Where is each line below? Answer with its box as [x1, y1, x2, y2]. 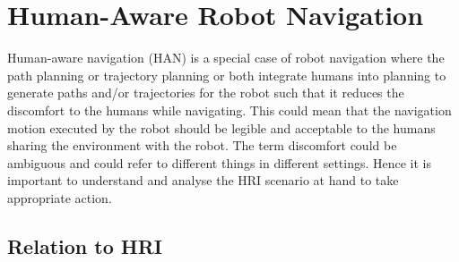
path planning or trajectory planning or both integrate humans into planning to [7, 65, 446, 84]
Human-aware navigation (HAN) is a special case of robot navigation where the [7, 48, 445, 67]
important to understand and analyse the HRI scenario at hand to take [7, 171, 399, 190]
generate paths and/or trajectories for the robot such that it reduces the [7, 83, 404, 102]
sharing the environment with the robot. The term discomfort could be [7, 136, 397, 155]
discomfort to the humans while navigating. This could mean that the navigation [7, 100, 452, 119]
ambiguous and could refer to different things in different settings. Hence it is [7, 153, 432, 172]
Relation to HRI [7, 232, 162, 259]
